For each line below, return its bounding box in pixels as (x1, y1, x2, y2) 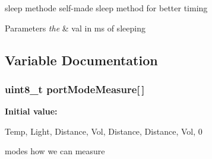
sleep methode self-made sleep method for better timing (5, 2, 208, 14)
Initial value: (5, 105, 58, 117)
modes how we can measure (5, 145, 105, 157)
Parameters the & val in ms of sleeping (5, 21, 145, 34)
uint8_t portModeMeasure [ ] (5, 81, 145, 96)
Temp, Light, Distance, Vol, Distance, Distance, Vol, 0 (5, 125, 202, 137)
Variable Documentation (5, 50, 158, 69)
